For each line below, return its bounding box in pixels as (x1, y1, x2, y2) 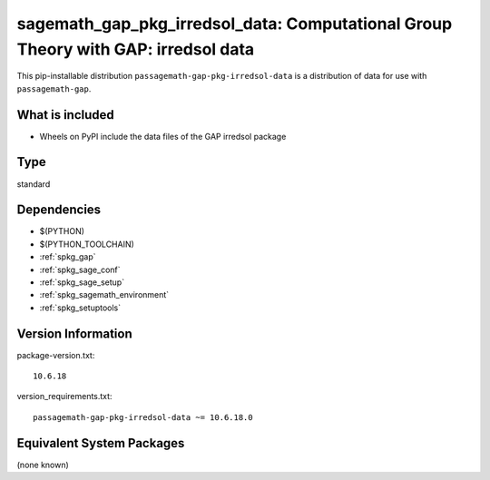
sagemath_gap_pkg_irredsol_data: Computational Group (16, 14, 453, 34)
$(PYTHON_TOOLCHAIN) (39, 239, 135, 250)
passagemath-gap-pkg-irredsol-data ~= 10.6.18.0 (33, 412, 253, 422)
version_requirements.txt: (16, 391, 113, 402)
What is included (16, 107, 115, 122)
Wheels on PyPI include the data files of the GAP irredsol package (39, 131, 287, 142)
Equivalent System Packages (16, 436, 185, 451)
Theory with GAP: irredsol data (16, 39, 255, 59)
